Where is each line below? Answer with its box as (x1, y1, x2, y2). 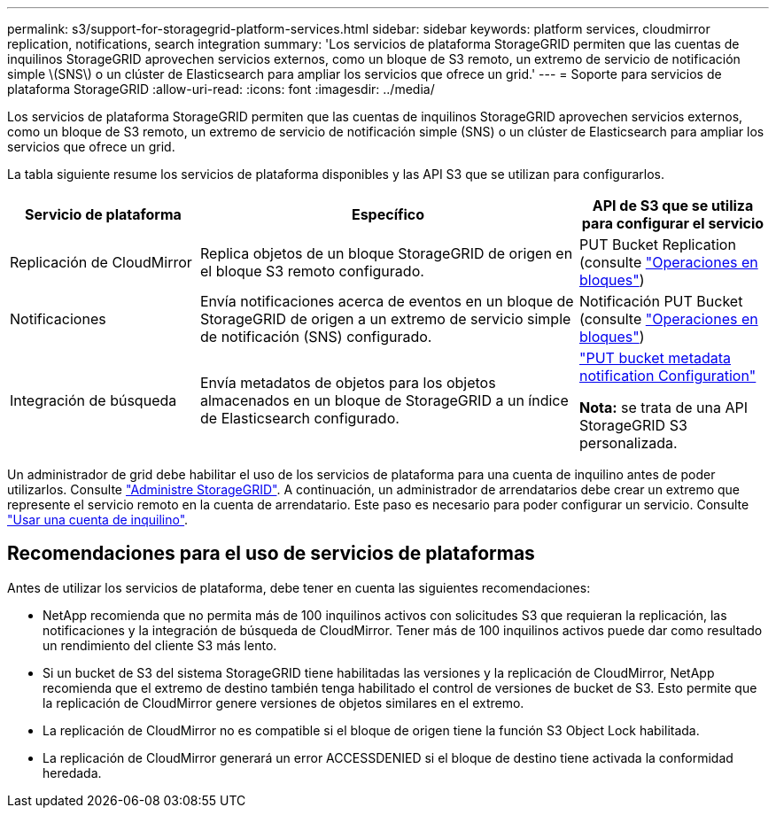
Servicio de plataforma (25, 206, 182, 223)
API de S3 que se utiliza (592, 197, 754, 214)
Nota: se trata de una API (579, 399, 748, 416)
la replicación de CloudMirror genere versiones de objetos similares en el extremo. (43, 695, 524, 710)
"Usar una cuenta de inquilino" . (7, 512, 189, 527)
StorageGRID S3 (579, 416, 687, 434)
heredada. (43, 765, 102, 780)
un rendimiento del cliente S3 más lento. (43, 637, 277, 653)
